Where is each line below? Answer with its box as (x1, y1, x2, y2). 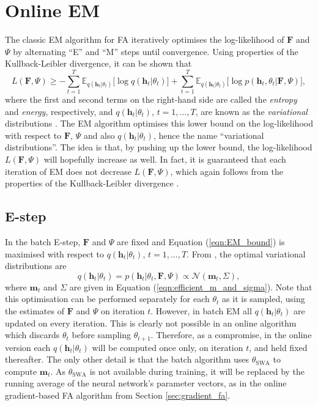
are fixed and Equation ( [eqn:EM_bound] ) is (117, 235, 285, 248)
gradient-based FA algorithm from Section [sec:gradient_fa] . (5, 388, 231, 401)
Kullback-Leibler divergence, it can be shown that (5, 57, 192, 70)
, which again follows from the (170, 164, 284, 177)
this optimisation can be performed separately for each (5, 292, 210, 305)
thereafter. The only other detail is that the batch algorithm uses (5, 353, 249, 366)
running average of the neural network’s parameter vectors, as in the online (5, 377, 287, 389)
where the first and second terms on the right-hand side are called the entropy (5, 93, 297, 106)
